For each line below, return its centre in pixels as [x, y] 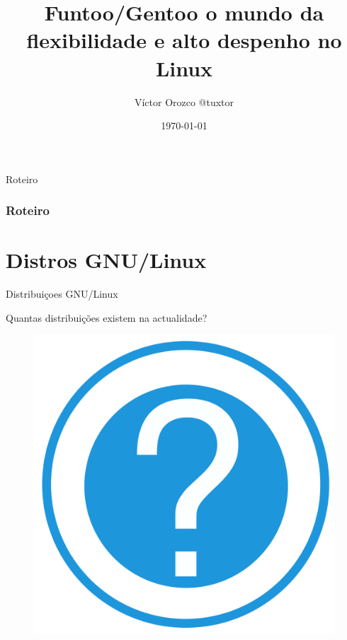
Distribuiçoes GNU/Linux [62, 294]
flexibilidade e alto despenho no [184, 40]
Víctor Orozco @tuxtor [184, 101]
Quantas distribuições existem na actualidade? [107, 317]
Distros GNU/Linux [106, 260]
